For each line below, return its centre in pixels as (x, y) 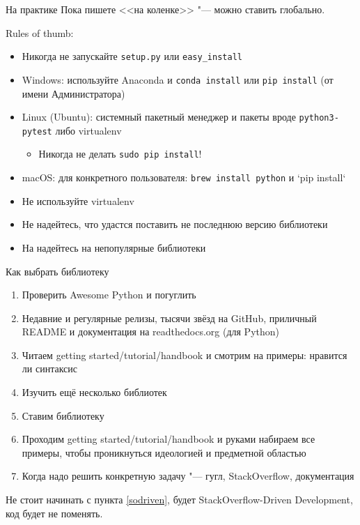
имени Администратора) (73, 93)
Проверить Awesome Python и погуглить (109, 295)
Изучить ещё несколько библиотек (94, 392)
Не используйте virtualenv (78, 200)
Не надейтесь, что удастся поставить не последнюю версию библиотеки (175, 224)
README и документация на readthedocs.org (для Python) (151, 332)
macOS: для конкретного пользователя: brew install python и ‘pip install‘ (184, 177)
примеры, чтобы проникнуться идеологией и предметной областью (164, 452)
